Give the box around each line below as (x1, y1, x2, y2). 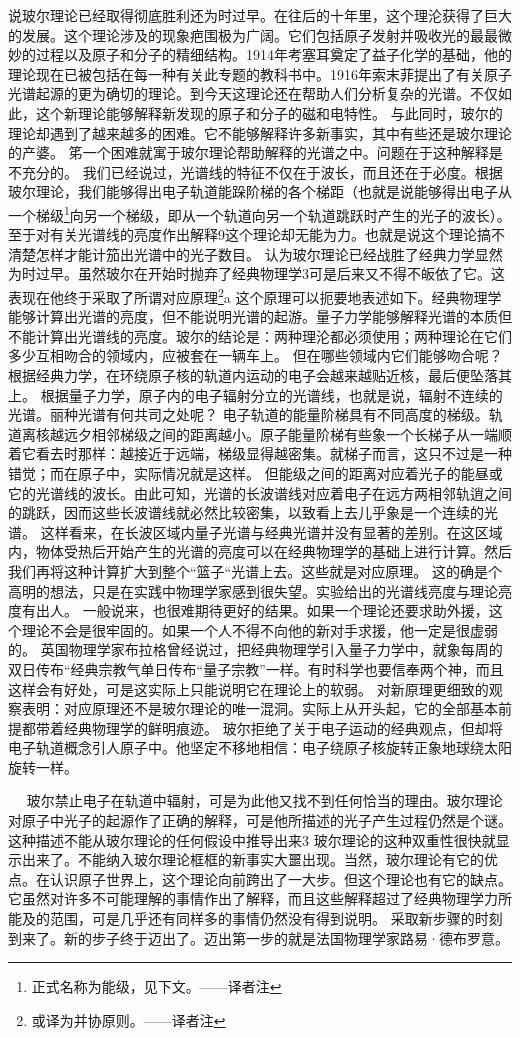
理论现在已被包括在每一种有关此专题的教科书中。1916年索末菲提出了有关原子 (8, 63, 512, 84)
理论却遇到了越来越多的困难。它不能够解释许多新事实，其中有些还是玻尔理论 (8, 122, 512, 143)
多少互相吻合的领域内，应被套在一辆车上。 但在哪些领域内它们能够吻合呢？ (8, 345, 503, 366)
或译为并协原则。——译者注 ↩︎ (31, 1009, 226, 1030)
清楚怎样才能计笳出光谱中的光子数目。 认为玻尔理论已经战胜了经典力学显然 (8, 243, 503, 264)
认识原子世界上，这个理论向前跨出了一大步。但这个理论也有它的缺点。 (49, 868, 512, 889)
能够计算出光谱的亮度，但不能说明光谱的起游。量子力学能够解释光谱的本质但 (8, 306, 512, 327)
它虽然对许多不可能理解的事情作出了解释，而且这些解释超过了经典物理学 (8, 888, 484, 909)
